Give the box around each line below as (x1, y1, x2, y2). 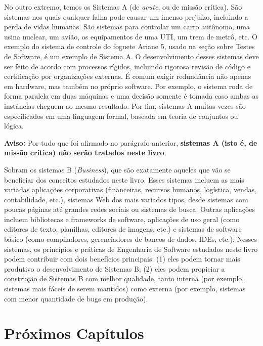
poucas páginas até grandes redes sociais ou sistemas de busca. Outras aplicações (4, 204, 255, 214)
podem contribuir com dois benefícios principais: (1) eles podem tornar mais (4, 253, 240, 264)
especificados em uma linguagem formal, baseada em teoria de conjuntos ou (4, 110, 238, 121)
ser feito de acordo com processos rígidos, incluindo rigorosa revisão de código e (4, 61, 250, 71)
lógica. (4, 120, 24, 131)
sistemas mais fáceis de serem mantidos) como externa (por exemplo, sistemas (4, 283, 246, 294)
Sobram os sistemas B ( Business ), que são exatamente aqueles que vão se (4, 164, 231, 175)
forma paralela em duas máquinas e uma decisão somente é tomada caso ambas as (4, 91, 258, 101)
